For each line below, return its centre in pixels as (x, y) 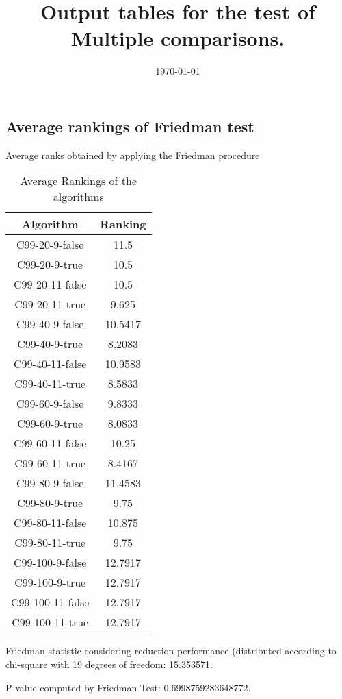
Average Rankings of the (79, 181)
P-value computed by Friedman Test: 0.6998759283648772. (128, 687)
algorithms (78, 197)
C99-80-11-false (50, 523)
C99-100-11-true (50, 622)
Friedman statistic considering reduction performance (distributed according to (171, 651)
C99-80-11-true (50, 543)
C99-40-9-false (50, 324)
